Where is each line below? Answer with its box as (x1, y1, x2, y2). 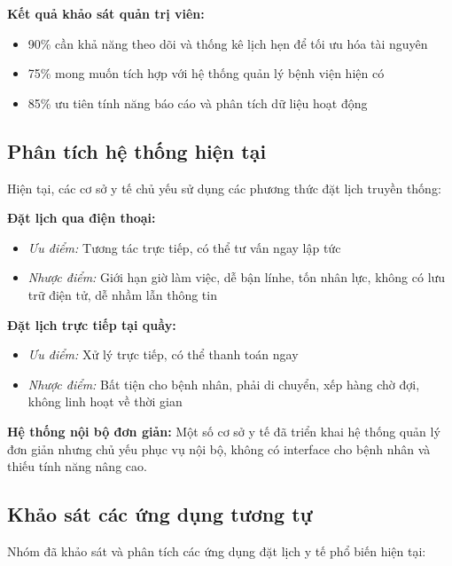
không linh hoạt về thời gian (27, 392, 183, 411)
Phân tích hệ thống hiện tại (7, 137, 267, 164)
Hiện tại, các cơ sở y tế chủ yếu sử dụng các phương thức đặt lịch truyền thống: (7, 178, 441, 197)
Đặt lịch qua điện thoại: (7, 208, 156, 227)
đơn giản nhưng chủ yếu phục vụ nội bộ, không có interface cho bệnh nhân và (7, 439, 431, 458)
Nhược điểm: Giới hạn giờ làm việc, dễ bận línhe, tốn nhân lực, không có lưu (27, 268, 446, 287)
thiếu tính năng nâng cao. (7, 457, 147, 476)
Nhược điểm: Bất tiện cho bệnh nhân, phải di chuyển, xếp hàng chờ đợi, (27, 374, 420, 393)
